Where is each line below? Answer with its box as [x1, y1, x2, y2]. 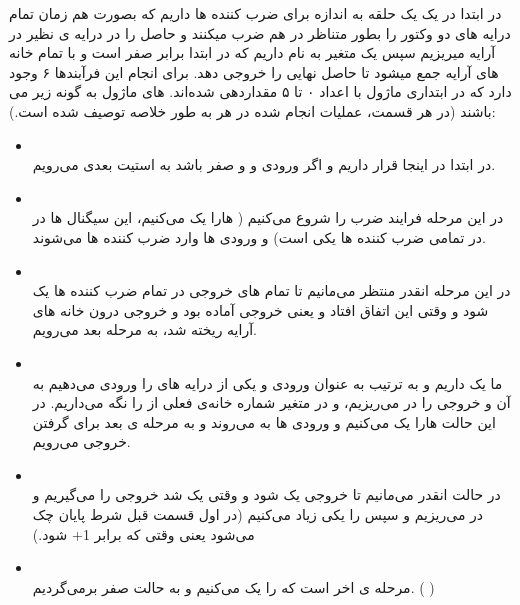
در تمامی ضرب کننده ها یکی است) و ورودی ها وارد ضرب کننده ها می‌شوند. [32, 226, 486, 247]
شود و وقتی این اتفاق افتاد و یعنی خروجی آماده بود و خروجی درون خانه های [32, 299, 489, 320]
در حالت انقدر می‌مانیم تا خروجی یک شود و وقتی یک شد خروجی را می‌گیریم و [32, 484, 501, 505]
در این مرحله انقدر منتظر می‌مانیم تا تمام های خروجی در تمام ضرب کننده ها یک [32, 280, 511, 301]
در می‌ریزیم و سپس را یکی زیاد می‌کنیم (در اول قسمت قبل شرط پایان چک [32, 504, 484, 525]
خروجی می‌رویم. [32, 431, 131, 452]
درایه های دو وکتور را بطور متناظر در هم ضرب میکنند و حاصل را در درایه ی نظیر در [9, 22, 511, 43]
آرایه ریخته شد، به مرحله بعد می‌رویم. [32, 319, 257, 340]
